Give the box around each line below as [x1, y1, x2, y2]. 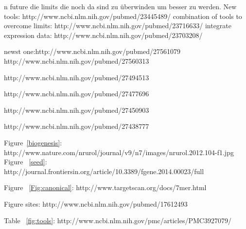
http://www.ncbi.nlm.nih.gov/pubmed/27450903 [4, 105, 149, 115]
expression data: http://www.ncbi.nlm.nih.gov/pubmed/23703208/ [4, 30, 203, 40]
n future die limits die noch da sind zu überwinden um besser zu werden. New [4, 1, 237, 11]
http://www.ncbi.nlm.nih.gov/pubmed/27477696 [4, 88, 149, 99]
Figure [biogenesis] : [4, 137, 62, 147]
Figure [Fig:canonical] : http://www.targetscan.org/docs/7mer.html [4, 182, 207, 193]
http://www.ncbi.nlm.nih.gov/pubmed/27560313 [4, 55, 149, 66]
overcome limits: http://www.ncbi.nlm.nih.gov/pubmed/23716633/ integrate [4, 20, 232, 31]
